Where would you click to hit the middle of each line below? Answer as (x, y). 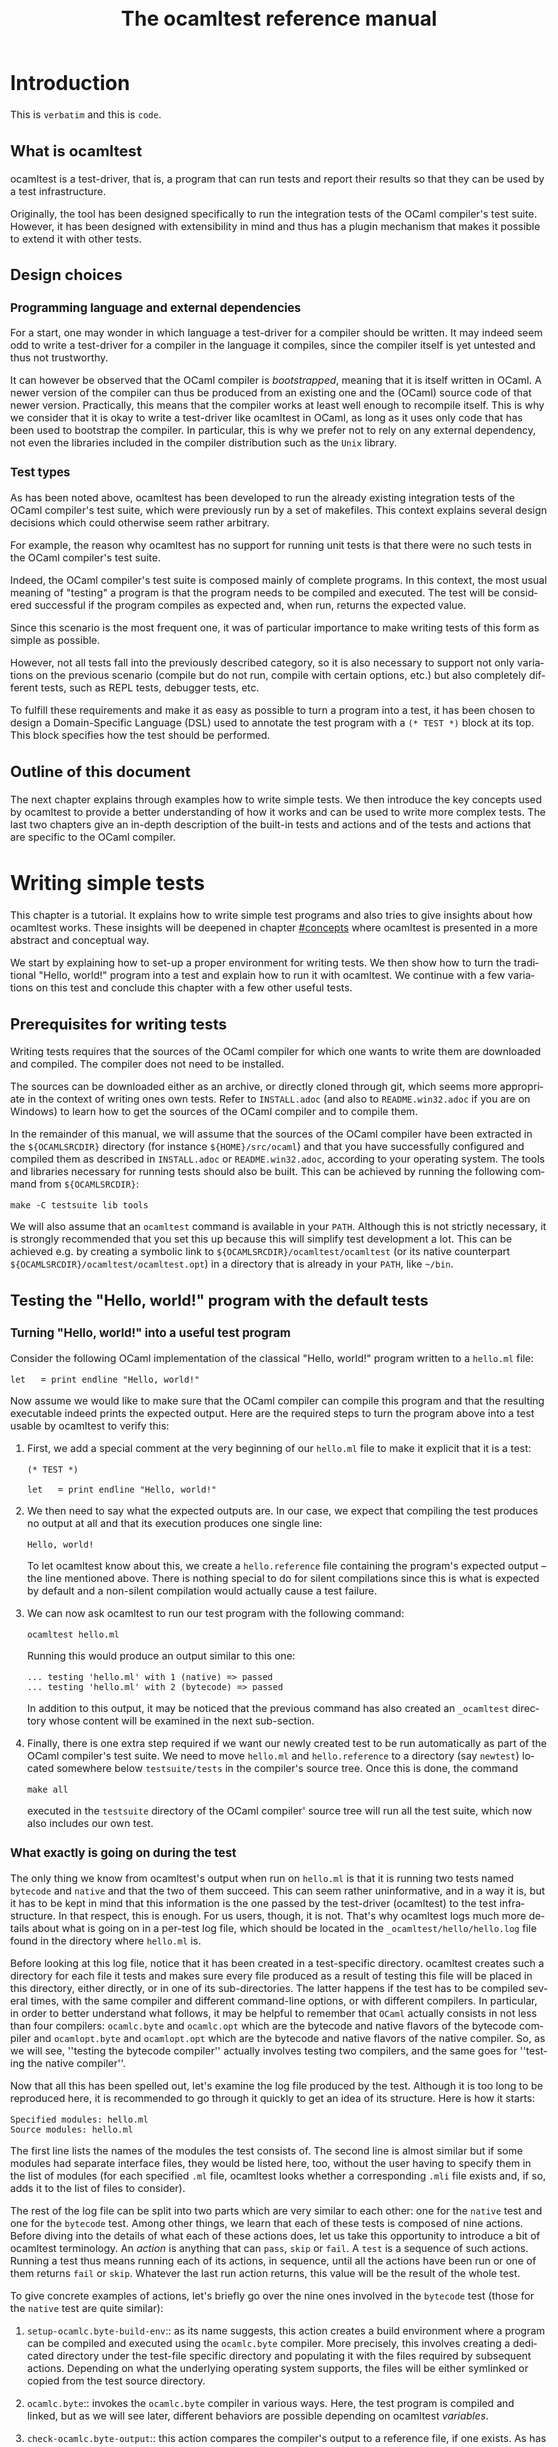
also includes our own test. (90, 1823)
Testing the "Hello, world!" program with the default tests (219, 1300)
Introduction (70, 83)
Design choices (66, 275)
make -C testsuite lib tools (79, 1205)
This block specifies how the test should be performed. (140, 735)
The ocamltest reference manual (279, 18)
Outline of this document (100, 771)
